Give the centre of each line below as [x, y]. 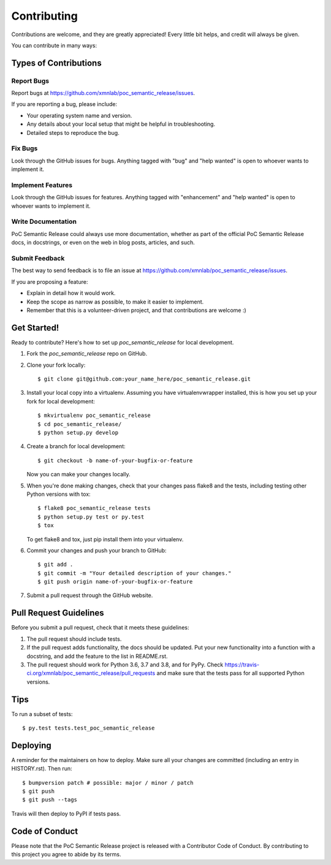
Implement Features [42, 185]
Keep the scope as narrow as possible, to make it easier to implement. [115, 302]
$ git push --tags [50, 800]
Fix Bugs [25, 148]
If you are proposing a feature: [50, 281]
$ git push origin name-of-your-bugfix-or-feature [115, 582]
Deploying [31, 745]
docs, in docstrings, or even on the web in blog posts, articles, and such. [103, 243]
